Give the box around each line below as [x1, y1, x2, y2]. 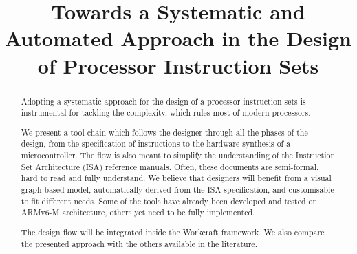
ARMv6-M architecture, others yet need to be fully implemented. [21, 207, 255, 218]
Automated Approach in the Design [5, 24, 352, 52]
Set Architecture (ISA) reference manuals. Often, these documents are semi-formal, [21, 160, 319, 172]
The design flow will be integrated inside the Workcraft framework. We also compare [21, 226, 325, 237]
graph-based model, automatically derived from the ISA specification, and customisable [21, 184, 334, 195]
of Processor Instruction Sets [37, 51, 319, 79]
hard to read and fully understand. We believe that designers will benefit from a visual [21, 172, 332, 184]
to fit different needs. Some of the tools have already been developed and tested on [21, 195, 318, 207]
